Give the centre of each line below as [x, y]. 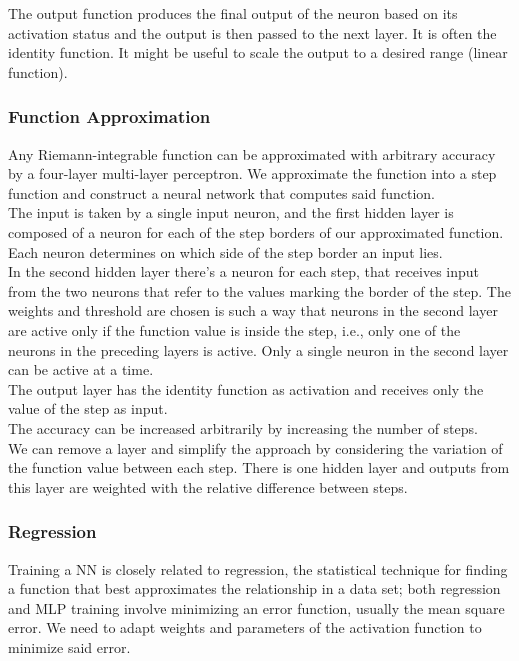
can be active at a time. [81, 369]
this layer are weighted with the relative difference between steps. [208, 486]
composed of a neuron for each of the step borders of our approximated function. [256, 231]
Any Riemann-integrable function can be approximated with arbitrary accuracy [252, 153]
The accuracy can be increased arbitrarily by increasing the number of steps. [243, 427]
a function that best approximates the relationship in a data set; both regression [254, 588]
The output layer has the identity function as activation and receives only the [246, 388]
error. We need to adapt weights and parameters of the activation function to [245, 627]
